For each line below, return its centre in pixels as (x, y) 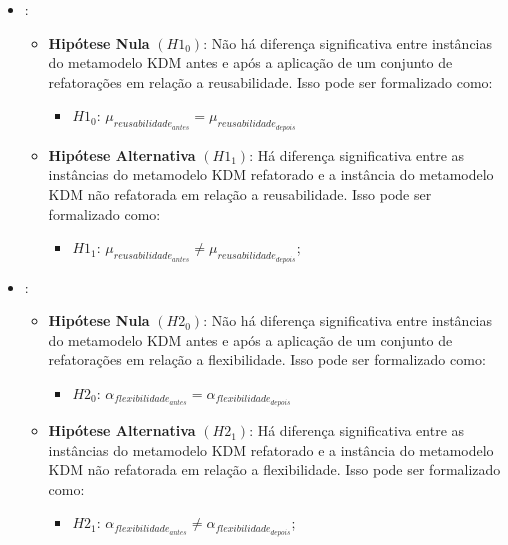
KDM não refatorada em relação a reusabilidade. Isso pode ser (240, 194)
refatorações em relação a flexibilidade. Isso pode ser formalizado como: (267, 359)
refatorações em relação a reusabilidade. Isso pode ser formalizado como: (270, 81)
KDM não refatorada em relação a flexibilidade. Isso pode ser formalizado (274, 469)
